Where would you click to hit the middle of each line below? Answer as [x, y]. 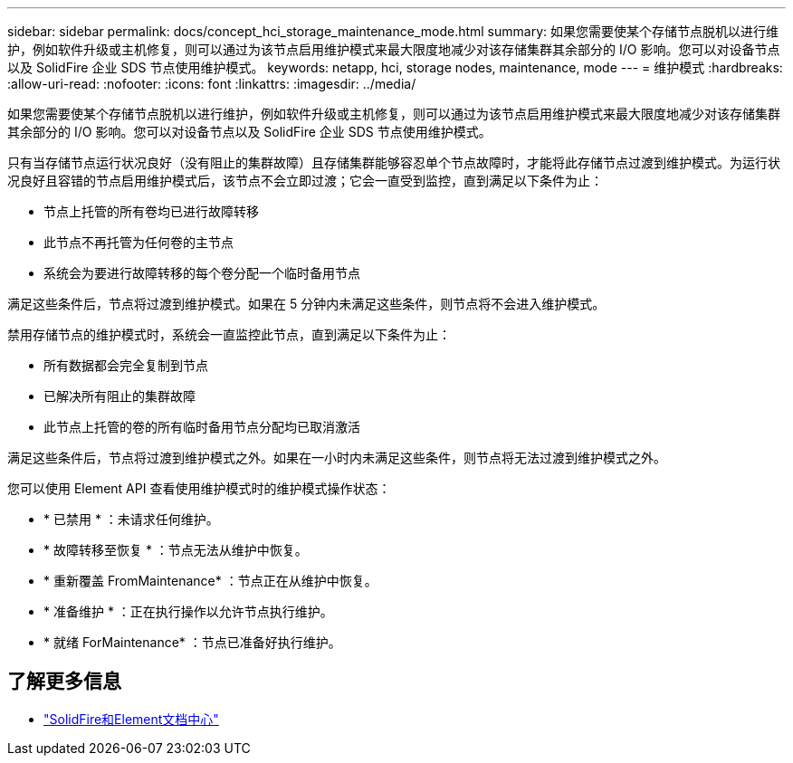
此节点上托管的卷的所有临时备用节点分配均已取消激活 [202, 427]
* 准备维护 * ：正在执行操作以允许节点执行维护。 [188, 611]
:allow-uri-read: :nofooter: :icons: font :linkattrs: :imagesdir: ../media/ [212, 84]
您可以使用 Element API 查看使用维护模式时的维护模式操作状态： [199, 488]
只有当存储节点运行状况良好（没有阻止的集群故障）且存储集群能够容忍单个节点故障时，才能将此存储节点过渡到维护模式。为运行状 [394, 162]
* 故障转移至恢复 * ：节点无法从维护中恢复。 [176, 550]
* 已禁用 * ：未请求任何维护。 [131, 519]
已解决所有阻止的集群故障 [119, 396]
